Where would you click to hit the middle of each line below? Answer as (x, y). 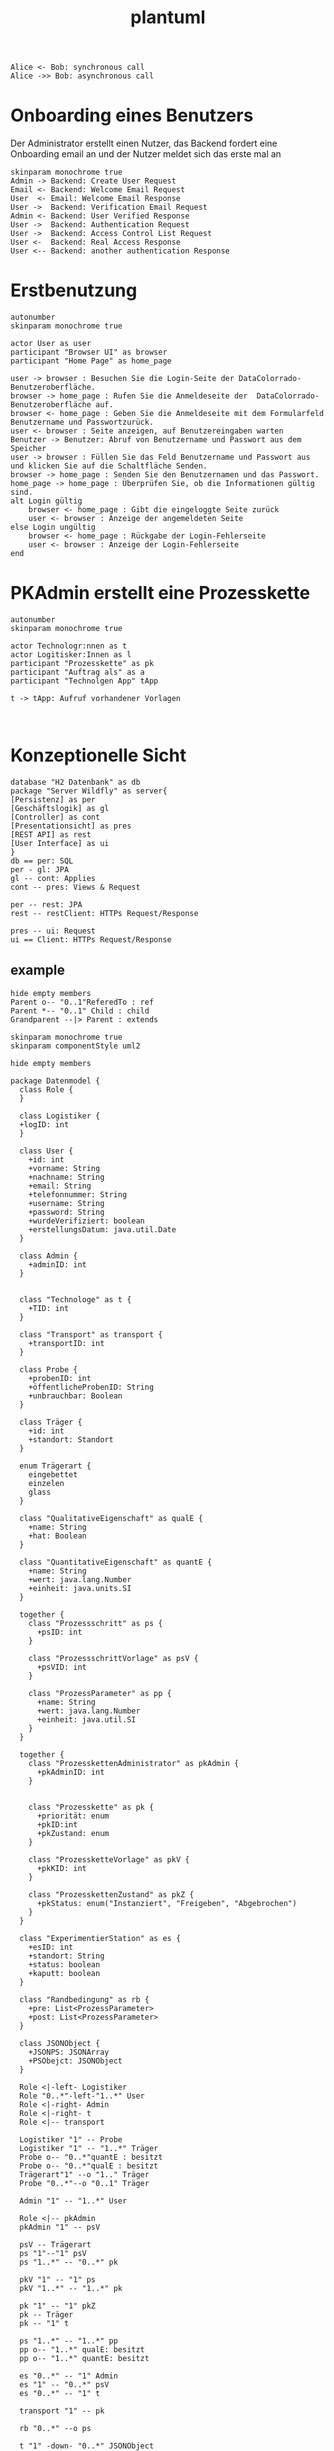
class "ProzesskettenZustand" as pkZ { (111, 1894)
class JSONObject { (60, 2043)
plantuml (168, 17)
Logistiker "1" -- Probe (71, 2139)
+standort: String (66, 1956)
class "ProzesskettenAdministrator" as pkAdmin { (134, 1763)
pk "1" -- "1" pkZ (58, 2306)
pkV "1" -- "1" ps (58, 2279)
